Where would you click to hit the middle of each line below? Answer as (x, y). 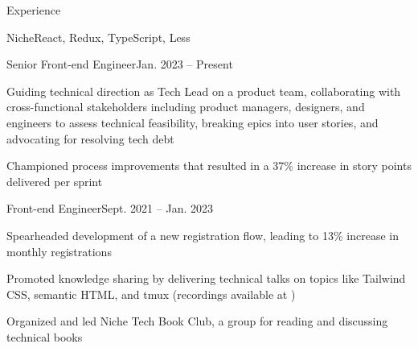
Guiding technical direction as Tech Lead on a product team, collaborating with (204, 91)
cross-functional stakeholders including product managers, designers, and (186, 107)
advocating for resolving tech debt (90, 138)
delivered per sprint (55, 181)
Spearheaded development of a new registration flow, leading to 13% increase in (203, 235)
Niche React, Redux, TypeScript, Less (98, 37)
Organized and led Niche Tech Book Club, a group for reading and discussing (197, 321)
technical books (45, 336)
